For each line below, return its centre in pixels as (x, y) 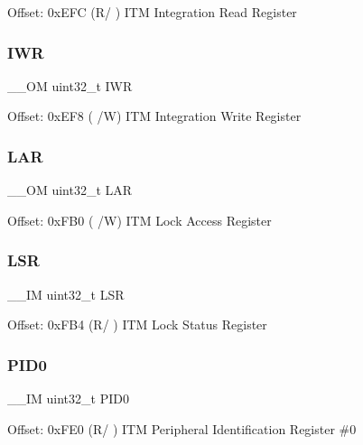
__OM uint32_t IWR (70, 85)
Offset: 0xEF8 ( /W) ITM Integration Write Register (154, 116)
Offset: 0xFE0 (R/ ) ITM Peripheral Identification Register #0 (182, 428)
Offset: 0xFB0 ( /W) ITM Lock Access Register (140, 220)
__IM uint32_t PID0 (68, 399)
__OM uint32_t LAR (70, 190)
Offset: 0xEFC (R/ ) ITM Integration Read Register (152, 12)
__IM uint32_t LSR (66, 294)
